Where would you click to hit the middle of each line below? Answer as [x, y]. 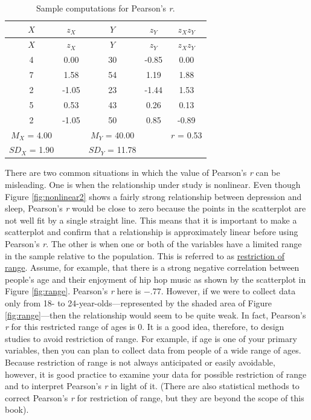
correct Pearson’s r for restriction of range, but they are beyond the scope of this [155, 397]
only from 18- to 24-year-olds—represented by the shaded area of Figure [139, 302]
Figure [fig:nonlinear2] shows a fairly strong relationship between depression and [153, 196]
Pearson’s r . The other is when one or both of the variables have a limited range [153, 244]
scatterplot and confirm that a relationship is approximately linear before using [152, 232]
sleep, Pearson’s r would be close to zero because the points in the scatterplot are [155, 208]
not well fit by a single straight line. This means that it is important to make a [151, 220]
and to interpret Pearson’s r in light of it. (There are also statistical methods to [152, 386]
